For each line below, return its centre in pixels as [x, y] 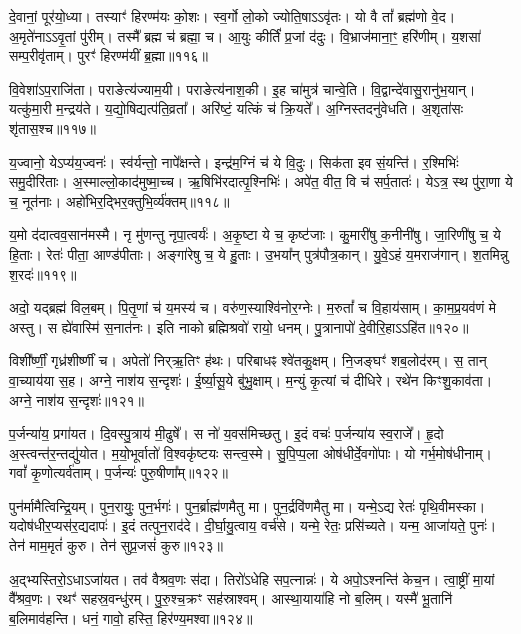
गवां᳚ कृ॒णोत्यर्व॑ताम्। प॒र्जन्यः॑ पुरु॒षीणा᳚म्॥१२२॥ [118, 472]
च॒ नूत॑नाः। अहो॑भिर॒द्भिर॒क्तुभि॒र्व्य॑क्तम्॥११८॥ [119, 200]
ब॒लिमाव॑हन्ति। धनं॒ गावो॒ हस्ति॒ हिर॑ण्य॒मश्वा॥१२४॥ [131, 617]
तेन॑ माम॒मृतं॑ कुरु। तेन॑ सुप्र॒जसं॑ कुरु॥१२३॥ [116, 545]
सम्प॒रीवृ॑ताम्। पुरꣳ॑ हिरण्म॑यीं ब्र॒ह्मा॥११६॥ [109, 55]
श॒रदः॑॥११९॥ [43, 273]
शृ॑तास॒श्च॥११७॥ [52, 127]
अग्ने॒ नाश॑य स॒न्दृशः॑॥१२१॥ [77, 399]
